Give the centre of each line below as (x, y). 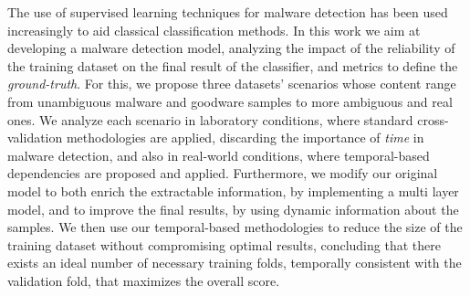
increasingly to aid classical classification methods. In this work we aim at (214, 30)
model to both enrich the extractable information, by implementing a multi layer (233, 190)
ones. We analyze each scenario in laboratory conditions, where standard (210, 119)
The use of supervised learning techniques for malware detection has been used (228, 12)
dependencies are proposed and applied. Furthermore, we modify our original (223, 173)
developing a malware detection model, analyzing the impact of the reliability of (231, 48)
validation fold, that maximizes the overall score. (144, 280)
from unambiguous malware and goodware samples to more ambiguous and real (230, 101)
